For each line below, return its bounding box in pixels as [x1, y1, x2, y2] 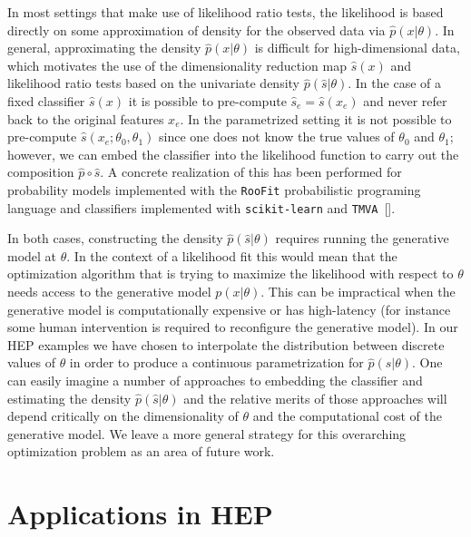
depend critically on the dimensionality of [7, 406, 239, 425]
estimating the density [7, 388, 132, 407]
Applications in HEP [7, 495, 273, 532]
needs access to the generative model [7, 282, 211, 301]
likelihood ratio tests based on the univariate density [7, 73, 300, 93]
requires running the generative [275, 229, 449, 248]
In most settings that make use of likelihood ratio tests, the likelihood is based [7, 3, 444, 21]
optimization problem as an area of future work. [7, 442, 275, 461]
